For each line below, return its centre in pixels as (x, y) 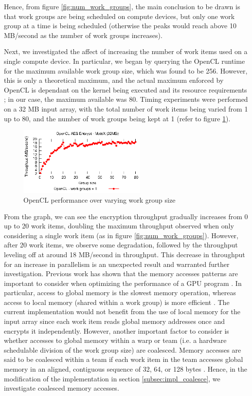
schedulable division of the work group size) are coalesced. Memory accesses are (123, 349)
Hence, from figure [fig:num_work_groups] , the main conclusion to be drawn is (122, 6)
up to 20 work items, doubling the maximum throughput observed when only (119, 226)
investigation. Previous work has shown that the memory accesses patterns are (121, 273)
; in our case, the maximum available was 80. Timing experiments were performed (126, 99)
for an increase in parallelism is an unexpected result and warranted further (117, 264)
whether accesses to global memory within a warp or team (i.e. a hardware (115, 340)
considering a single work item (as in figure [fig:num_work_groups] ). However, (121, 235)
